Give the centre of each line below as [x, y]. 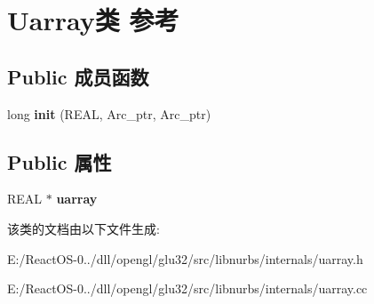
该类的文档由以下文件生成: [84, 228]
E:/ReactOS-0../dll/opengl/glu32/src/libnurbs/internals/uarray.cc [187, 288]
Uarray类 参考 [93, 20]
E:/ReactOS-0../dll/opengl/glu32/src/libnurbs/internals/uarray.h [185, 258]
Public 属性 [60, 161]
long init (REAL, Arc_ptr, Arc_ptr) [109, 113]
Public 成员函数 [78, 76]
